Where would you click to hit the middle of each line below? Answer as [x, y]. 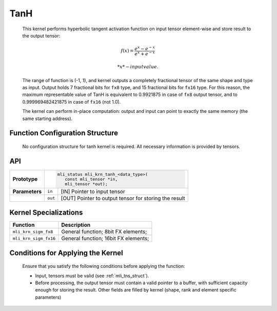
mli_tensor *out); [86, 184]
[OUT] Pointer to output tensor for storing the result [123, 198]
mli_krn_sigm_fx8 [33, 232]
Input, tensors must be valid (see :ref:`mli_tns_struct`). [92, 276]
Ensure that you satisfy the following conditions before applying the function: [104, 266]
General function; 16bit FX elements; [105, 239]
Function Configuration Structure [64, 133]
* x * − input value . [138, 67]
